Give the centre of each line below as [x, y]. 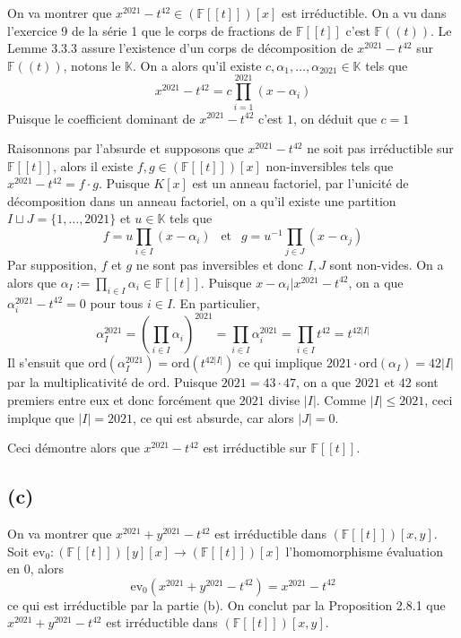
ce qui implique [280, 362]
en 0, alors [36, 569]
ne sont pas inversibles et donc [220, 265]
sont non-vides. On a [387, 265]
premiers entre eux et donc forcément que [122, 400]
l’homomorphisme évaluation [364, 551]
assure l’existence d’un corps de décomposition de [217, 48]
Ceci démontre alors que [74, 448]
